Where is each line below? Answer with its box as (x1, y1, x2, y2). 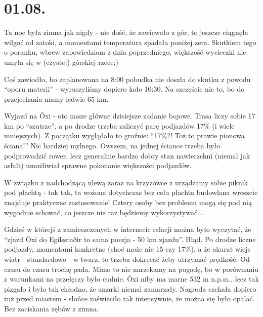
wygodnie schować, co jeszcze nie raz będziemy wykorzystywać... (4, 207, 203, 217)
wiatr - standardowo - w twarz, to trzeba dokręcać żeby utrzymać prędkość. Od (4, 254, 250, 264)
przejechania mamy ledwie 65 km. (4, 93, 109, 104)
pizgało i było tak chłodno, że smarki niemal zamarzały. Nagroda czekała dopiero (4, 283, 256, 294)
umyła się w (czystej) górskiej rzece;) (4, 56, 118, 67)
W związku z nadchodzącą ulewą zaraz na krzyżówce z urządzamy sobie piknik (4, 177, 248, 187)
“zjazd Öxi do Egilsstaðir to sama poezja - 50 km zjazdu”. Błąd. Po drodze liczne (4, 233, 256, 244)
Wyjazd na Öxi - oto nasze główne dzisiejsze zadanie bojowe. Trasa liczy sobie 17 (4, 110, 255, 121)
